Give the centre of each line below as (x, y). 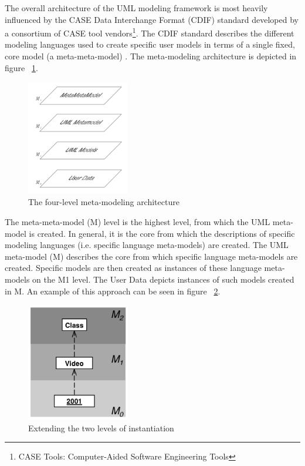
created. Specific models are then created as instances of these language (133, 268)
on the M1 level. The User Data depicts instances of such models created (163, 279)
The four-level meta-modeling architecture (104, 202)
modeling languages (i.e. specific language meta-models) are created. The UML (147, 245)
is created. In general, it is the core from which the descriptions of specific (162, 233)
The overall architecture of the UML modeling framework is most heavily (136, 8)
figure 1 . (21, 67)
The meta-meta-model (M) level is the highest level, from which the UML (138, 221)
